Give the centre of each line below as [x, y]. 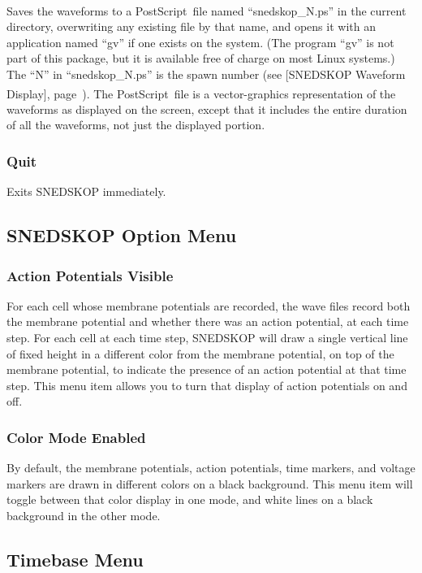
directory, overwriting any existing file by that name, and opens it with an [191, 26]
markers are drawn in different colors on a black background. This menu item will [210, 483]
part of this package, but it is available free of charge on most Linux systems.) [201, 58]
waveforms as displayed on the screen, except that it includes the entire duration [207, 109]
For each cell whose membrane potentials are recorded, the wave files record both [209, 305]
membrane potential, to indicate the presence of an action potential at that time [207, 369]
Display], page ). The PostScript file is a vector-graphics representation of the [201, 93]
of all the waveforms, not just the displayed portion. [136, 125]
